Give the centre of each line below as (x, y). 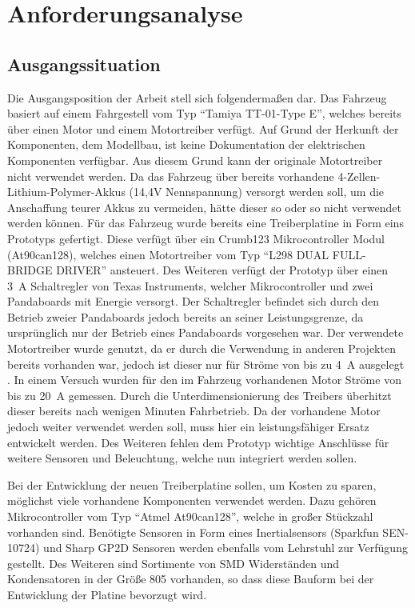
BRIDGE (30, 270)
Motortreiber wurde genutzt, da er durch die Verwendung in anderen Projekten (202, 348)
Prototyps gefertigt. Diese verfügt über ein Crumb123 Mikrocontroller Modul (196, 238)
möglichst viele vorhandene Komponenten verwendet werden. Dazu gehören (192, 500)
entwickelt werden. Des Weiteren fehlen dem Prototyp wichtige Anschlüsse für (198, 442)
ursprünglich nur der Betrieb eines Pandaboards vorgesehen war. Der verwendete (206, 332)
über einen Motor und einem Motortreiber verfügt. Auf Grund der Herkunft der (203, 128)
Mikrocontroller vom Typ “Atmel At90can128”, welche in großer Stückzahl (190, 516)
